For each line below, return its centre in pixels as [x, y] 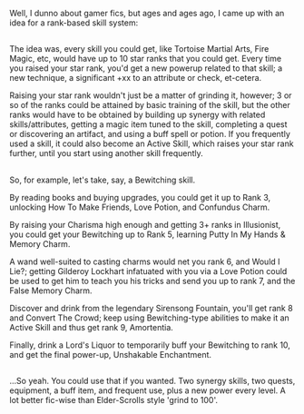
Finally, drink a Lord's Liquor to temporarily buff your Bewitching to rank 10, [150, 345]
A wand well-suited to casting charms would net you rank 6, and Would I [145, 261]
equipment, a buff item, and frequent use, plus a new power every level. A [147, 390]
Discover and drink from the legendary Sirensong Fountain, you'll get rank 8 [151, 308]
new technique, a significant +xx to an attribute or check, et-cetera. [136, 78]
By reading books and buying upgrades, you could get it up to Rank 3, [140, 197]
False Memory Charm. [51, 291]
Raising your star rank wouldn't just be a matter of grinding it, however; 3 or [151, 95]
